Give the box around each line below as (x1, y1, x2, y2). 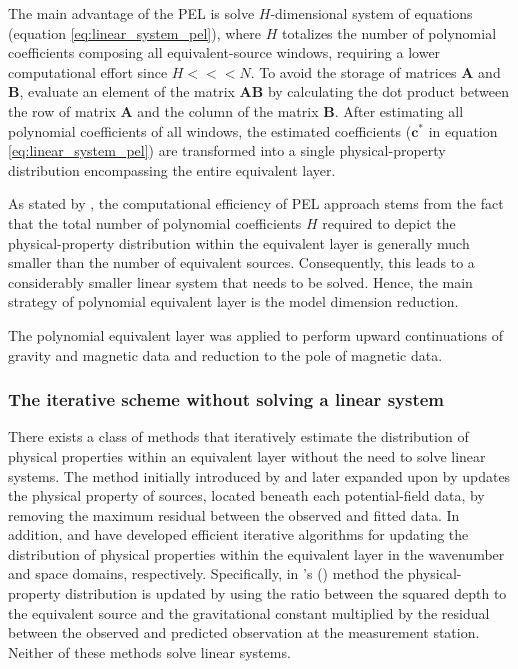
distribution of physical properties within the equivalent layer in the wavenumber (8, 543, 505, 564)
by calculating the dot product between (267, 81, 510, 102)
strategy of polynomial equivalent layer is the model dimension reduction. (8, 291, 459, 312)
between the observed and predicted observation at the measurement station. (8, 622, 480, 643)
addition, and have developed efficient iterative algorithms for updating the (8, 524, 469, 545)
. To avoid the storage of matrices (250, 61, 457, 82)
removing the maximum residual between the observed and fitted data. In (8, 504, 460, 525)
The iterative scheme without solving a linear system (8, 387, 445, 412)
